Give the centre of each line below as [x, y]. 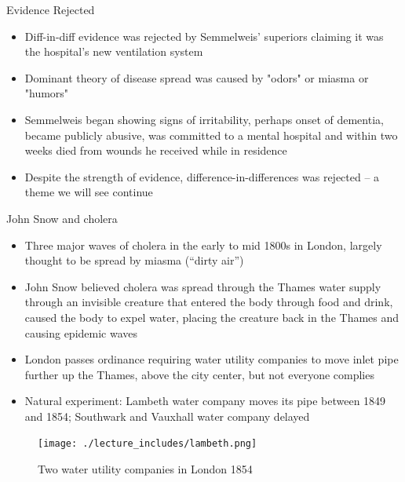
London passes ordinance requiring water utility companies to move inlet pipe [212, 359]
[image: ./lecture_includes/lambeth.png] [148, 444]
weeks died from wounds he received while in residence [156, 150]
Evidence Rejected [51, 9]
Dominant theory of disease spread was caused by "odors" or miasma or [197, 77]
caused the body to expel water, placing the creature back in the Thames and [212, 317]
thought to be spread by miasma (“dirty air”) [134, 260]
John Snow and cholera [62, 218]
